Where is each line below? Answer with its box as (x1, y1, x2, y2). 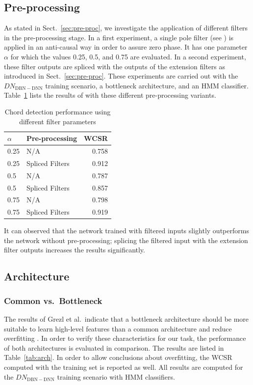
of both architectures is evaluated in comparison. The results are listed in (4, 342, 224, 353)
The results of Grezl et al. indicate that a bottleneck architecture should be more (4, 314, 249, 324)
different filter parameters (19, 116, 96, 126)
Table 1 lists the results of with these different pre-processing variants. (4, 90, 216, 100)
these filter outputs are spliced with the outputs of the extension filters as (4, 61, 225, 71)
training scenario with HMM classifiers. (57, 371, 175, 382)
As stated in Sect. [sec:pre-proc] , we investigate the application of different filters (4, 23, 248, 33)
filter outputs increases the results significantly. (4, 245, 145, 255)
